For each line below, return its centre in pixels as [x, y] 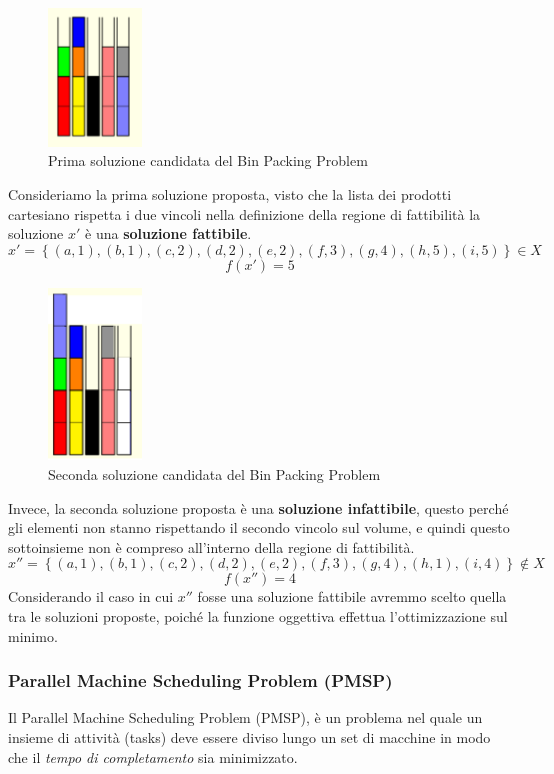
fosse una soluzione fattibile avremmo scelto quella [352, 596]
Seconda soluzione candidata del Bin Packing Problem [214, 473]
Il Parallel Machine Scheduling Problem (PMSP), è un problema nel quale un [245, 717]
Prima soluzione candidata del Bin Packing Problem [208, 160]
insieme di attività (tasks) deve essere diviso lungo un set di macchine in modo [249, 736]
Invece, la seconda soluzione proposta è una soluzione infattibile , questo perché [258, 507]
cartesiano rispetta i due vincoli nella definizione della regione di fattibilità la [244, 213]
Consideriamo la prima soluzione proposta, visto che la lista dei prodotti [230, 194]
